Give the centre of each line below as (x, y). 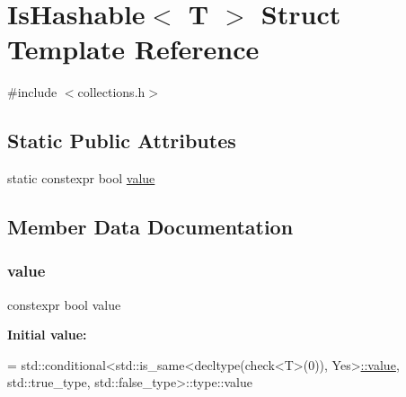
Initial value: (47, 335)
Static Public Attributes (122, 141)
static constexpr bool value (81, 178)
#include (32, 92)
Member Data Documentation (150, 227)
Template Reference (133, 49)
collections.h (111, 92)
